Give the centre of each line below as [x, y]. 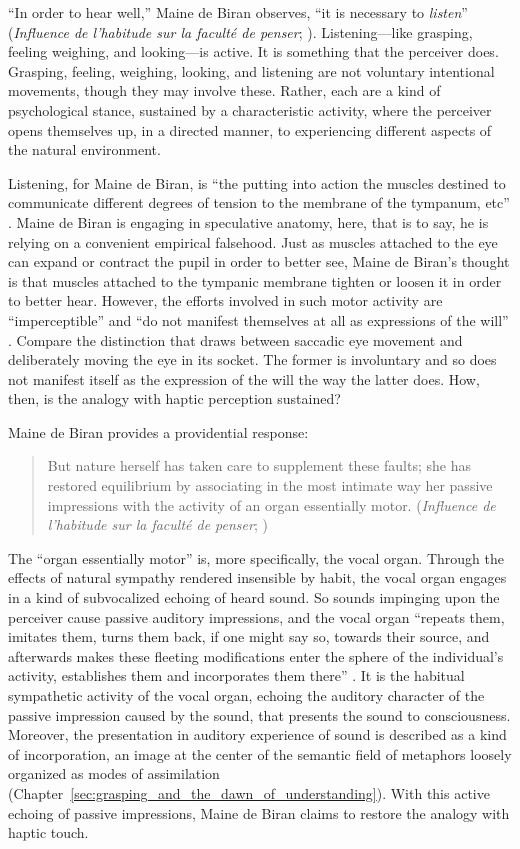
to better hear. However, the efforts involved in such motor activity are [225, 300]
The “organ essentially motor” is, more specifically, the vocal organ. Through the [256, 557]
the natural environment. [84, 149]
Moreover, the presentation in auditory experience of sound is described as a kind [257, 734]
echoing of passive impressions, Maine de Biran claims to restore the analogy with [259, 812]
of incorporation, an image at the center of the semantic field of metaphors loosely [260, 753]
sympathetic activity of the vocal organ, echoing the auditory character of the [246, 695]
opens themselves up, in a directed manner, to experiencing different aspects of [250, 129]
